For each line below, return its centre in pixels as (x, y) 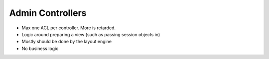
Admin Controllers (48, 13)
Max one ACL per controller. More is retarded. (69, 28)
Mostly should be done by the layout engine (67, 42)
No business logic (40, 48)
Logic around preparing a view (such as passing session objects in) (91, 34)
